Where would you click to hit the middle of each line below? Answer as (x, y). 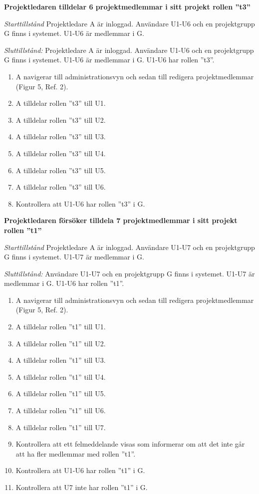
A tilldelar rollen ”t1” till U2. (61, 343)
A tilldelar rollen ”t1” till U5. (61, 393)
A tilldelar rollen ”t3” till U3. (61, 136)
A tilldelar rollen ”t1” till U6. (61, 410)
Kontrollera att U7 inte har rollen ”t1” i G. (82, 487)
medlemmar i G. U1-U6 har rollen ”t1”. (64, 283)
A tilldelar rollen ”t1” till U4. (61, 376)
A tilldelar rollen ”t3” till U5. (61, 170)
